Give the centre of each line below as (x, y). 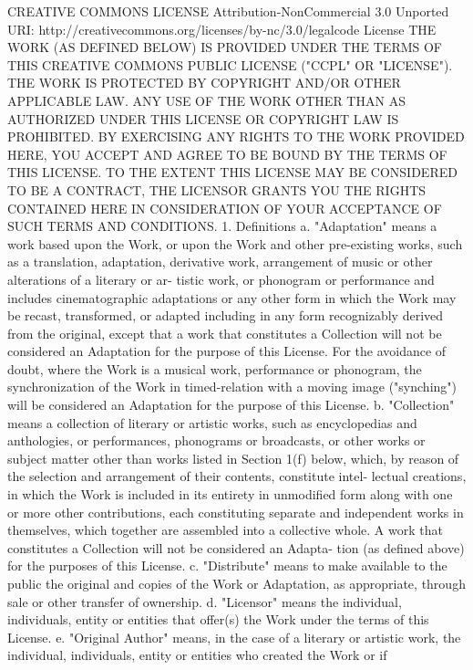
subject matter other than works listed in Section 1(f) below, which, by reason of (233, 458)
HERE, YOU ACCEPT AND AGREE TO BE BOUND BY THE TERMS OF (227, 154)
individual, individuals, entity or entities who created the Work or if (197, 655)
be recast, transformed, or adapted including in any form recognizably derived (226, 315)
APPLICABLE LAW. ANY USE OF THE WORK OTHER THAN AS (206, 100)
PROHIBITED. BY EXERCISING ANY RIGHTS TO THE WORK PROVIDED (236, 136)
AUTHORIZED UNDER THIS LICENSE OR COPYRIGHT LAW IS (203, 118)
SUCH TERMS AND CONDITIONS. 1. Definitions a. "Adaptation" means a (222, 226)
